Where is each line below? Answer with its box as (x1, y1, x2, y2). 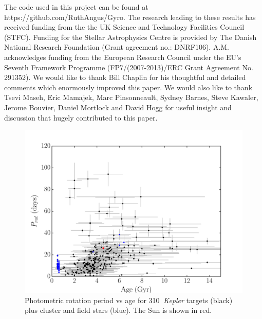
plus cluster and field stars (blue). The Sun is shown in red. (25, 305, 212, 315)
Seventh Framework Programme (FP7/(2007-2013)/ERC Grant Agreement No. (4, 62, 253, 72)
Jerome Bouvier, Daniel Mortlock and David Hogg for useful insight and (4, 102, 232, 112)
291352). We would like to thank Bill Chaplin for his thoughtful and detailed (4, 72, 246, 83)
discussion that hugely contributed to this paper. (4, 112, 158, 123)
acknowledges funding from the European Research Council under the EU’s (4, 51, 241, 62)
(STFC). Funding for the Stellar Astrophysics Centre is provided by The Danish (4, 31, 257, 42)
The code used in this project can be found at (4, 2, 148, 12)
